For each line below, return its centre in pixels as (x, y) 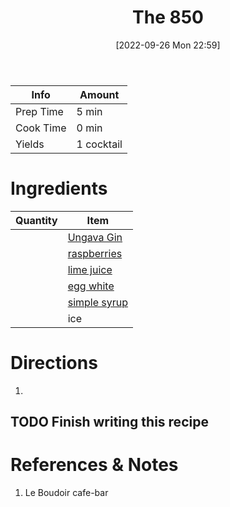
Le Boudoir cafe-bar (66, 493)
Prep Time (39, 111)
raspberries (95, 253)
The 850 (168, 17)
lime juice (90, 269)
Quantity (36, 220)
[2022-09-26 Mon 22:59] (168, 45)
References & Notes (94, 465)
